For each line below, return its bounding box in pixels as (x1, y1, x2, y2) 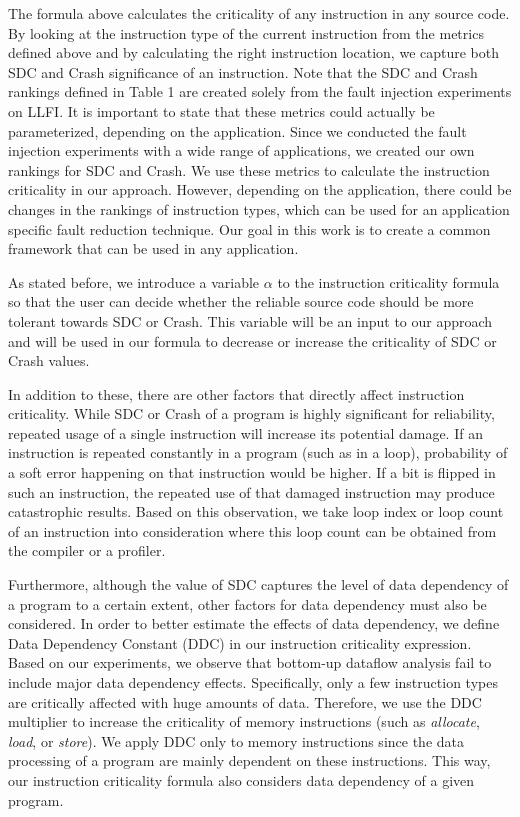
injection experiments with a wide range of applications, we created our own (8, 140, 475, 161)
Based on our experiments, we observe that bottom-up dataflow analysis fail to (8, 652, 492, 673)
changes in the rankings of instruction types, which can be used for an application (8, 198, 510, 219)
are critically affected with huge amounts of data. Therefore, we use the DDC (8, 691, 482, 712)
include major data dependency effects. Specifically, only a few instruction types (8, 672, 498, 692)
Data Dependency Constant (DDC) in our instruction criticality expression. (8, 632, 472, 653)
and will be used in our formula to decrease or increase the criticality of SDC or (8, 330, 497, 351)
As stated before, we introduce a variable (8, 271, 260, 292)
